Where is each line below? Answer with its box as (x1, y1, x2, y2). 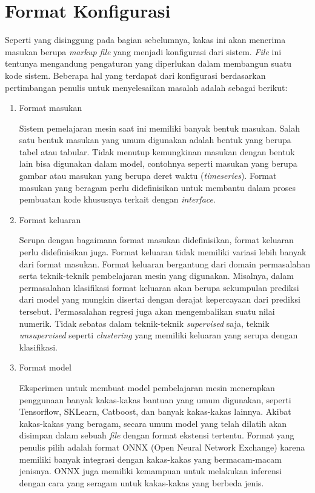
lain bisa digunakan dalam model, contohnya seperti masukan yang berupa (19, 157, 297, 170)
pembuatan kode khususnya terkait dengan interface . (19, 193, 216, 206)
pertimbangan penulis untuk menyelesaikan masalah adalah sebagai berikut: (5, 81, 288, 93)
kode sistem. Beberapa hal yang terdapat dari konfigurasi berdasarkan (5, 69, 266, 81)
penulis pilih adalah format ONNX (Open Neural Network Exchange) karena (19, 440, 305, 453)
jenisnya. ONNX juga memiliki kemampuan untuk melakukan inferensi (19, 464, 282, 477)
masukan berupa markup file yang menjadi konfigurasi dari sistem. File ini (5, 45, 282, 58)
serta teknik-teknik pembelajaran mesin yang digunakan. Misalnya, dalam (19, 269, 294, 282)
